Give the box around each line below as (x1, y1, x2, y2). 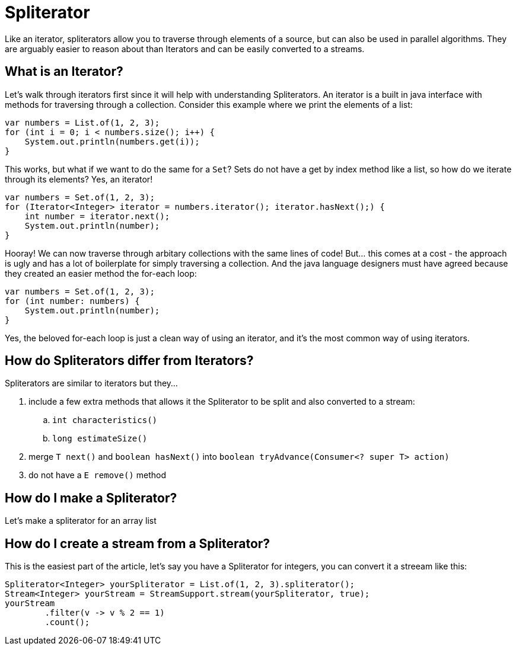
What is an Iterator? (5, 64, 123, 79)
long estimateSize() (52, 434, 148, 444)
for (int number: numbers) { (5, 296, 140, 306)
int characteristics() (52, 415, 158, 425)
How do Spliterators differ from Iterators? (5, 353, 254, 369)
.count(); (44, 617, 90, 627)
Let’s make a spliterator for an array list (5, 515, 157, 526)
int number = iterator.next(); (24, 211, 170, 221)
